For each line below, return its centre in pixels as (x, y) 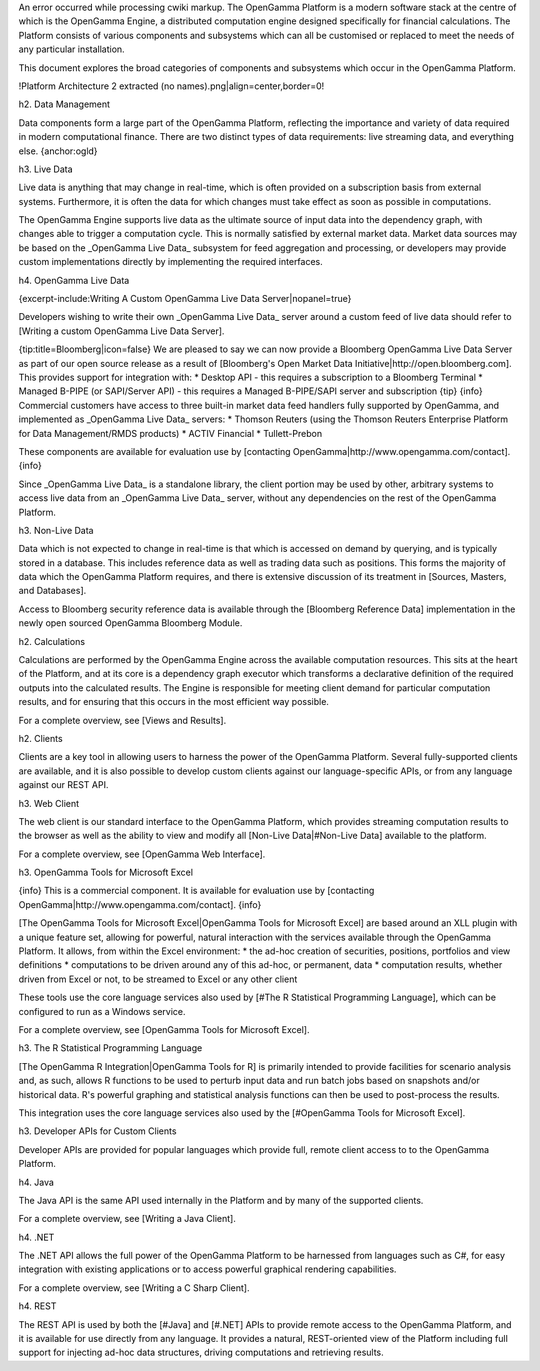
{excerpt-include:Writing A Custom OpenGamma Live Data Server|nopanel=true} (185, 299)
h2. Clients (41, 738)
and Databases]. (52, 591)
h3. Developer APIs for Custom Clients (97, 1131)
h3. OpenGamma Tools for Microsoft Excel (106, 872)
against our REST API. (63, 785)
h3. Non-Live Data (56, 530)
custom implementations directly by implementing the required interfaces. (171, 262)
